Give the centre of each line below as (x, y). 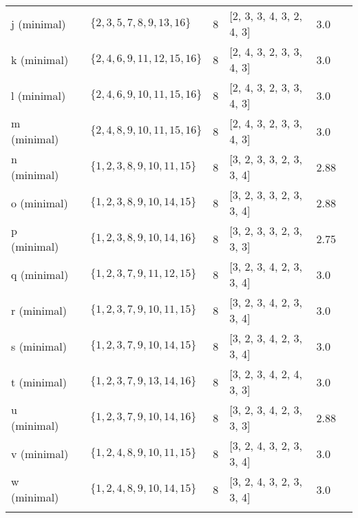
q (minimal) (40, 274)
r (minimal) (39, 310)
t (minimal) (39, 382)
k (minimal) (40, 59)
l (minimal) (39, 95)
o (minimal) (40, 203)
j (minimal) (39, 23)
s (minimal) (39, 346)
